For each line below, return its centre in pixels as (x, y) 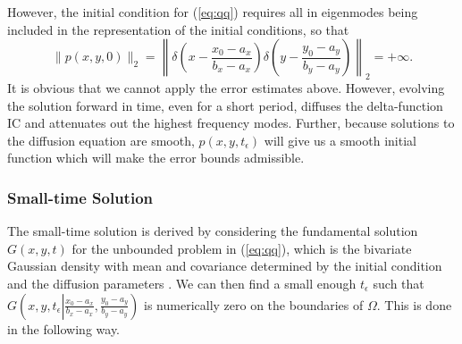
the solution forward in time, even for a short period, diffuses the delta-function (225, 105)
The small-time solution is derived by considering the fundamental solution (213, 231)
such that (399, 283)
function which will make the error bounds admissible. (156, 158)
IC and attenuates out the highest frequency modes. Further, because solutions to (231, 123)
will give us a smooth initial (340, 140)
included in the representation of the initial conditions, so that (178, 29)
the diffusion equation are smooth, (101, 140)
